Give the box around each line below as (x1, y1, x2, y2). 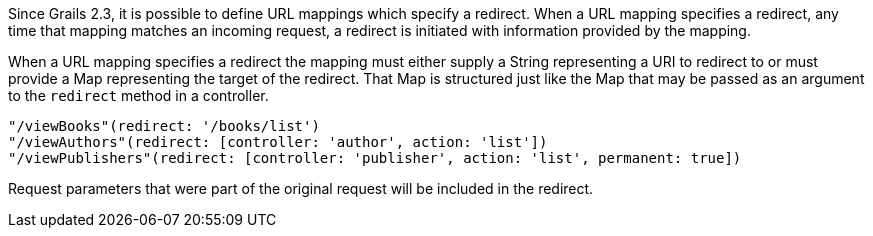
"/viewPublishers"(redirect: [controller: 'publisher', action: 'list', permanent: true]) (8, 150, 742, 166)
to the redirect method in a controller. (8, 87, 269, 104)
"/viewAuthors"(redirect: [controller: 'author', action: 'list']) (8, 134, 548, 150)
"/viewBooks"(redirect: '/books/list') (8, 118, 320, 134)
